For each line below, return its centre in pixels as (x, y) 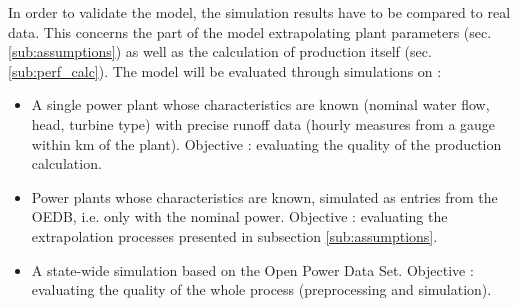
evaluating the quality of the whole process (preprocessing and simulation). (261, 289)
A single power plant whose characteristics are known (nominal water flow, (260, 104)
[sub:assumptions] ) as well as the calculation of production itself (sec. (220, 51)
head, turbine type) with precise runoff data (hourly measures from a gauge (263, 123)
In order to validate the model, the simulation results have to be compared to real (259, 12)
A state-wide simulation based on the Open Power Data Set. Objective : (252, 269)
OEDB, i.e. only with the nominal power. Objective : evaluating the (239, 216)
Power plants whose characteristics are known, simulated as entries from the (264, 196)
